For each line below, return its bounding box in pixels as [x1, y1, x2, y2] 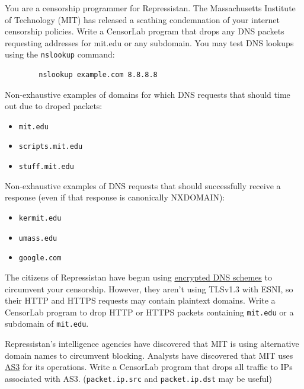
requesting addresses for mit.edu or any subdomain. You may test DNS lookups [5, 36, 294, 49]
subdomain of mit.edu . [5, 317, 89, 330]
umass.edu [18, 234, 57, 243]
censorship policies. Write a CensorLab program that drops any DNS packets [5, 25, 284, 37]
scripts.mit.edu [18, 142, 83, 151]
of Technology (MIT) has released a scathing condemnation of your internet [5, 13, 280, 25]
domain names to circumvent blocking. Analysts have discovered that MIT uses [5, 349, 293, 361]
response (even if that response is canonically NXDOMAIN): [5, 191, 225, 203]
